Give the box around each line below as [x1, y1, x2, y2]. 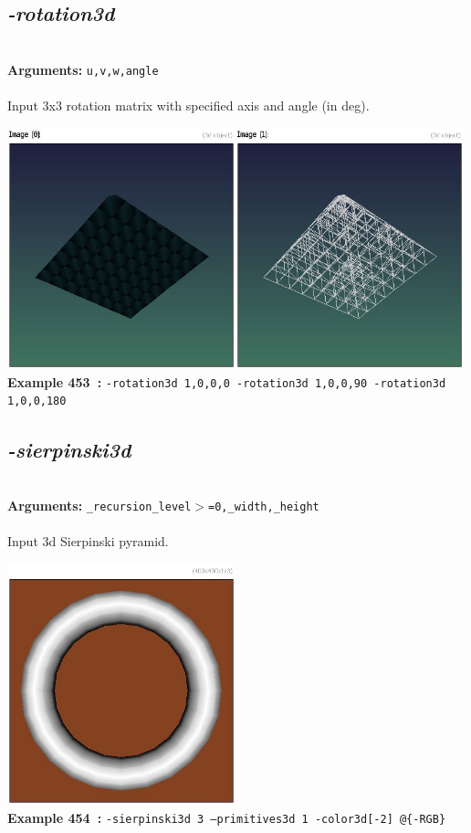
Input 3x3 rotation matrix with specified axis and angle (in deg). [7, 96, 370, 115]
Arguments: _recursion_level [7, 495, 192, 514]
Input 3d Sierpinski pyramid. [7, 532, 169, 551]
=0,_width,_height [208, 500, 319, 513]
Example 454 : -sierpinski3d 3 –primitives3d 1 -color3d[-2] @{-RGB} [7, 807, 446, 827]
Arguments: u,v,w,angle [7, 59, 159, 79]
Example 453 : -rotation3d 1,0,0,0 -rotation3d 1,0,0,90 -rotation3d [7, 372, 446, 391]
